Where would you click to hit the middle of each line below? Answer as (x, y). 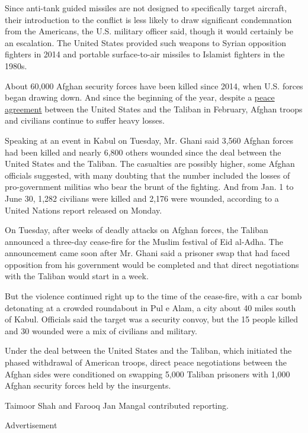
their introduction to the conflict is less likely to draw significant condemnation (148, 19)
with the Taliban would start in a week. (77, 276)
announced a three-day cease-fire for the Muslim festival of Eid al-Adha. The (144, 241)
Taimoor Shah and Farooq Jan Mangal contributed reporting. (117, 405)
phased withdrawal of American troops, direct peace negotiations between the (146, 362)
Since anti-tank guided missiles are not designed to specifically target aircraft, (146, 8)
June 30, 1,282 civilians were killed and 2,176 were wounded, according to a (142, 198)
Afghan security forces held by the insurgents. (88, 385)
